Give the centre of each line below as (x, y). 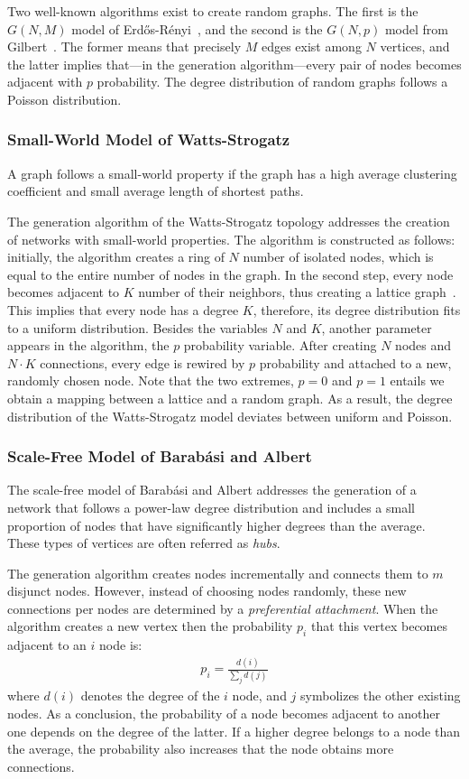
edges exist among (311, 46)
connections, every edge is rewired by (143, 362)
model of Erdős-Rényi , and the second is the (197, 28)
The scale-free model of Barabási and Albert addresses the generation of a (212, 490)
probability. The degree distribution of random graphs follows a (272, 82)
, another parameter (377, 327)
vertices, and (415, 46)
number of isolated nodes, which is (338, 257)
